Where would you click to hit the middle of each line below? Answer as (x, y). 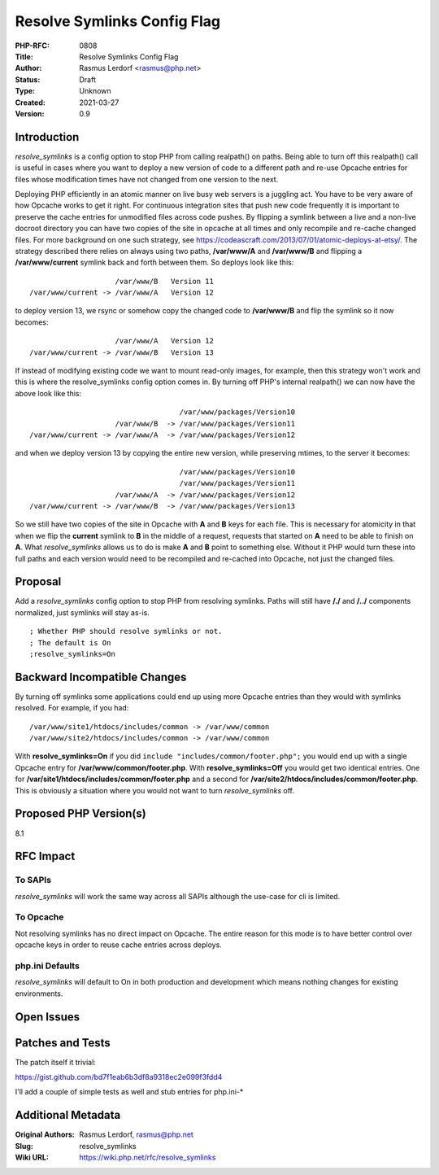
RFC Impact (45, 856)
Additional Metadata (68, 1115)
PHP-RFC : (33, 46)
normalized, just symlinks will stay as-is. (83, 612)
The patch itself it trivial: (56, 1062)
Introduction (47, 137)
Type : (25, 91)
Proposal (38, 582)
